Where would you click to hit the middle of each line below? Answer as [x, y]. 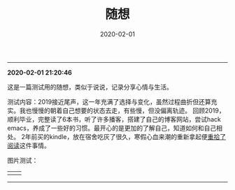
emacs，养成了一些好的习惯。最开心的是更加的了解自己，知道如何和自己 [112, 128]
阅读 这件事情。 [29, 145]
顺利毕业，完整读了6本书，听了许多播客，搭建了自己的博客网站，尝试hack [114, 119]
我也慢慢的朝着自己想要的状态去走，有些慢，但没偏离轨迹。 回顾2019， [122, 110]
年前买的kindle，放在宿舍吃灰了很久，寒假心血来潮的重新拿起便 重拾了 [125, 136]
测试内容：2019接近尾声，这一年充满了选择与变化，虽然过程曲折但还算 [109, 101]
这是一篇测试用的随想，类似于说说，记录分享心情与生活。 [90, 87]
